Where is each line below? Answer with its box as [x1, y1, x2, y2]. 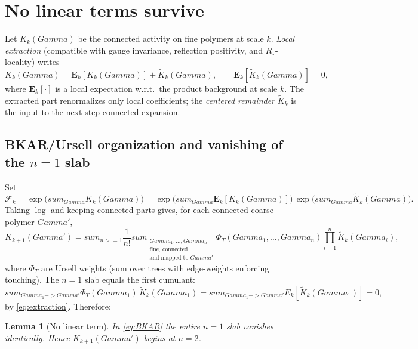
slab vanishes [226, 320, 273, 332]
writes [37, 55, 60, 68]
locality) [5, 55, 35, 68]
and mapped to [149, 255, 189, 261]
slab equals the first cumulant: [85, 273, 196, 286]
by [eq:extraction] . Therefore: [5, 299, 111, 312]
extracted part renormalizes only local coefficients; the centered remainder [5, 94, 275, 106]
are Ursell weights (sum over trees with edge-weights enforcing [41, 261, 269, 274]
